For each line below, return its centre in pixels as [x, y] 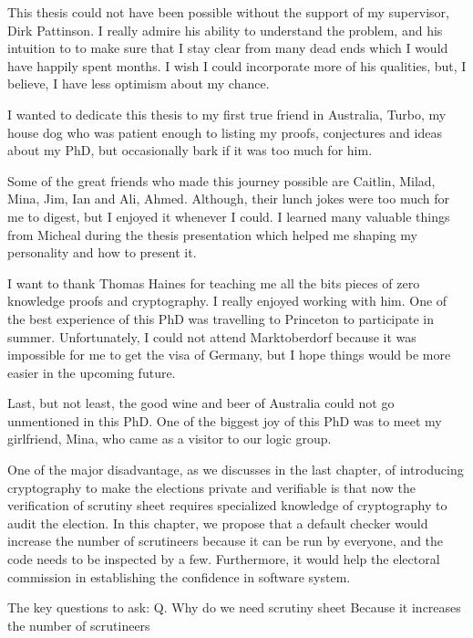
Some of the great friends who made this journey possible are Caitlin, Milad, [221, 180]
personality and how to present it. [102, 252]
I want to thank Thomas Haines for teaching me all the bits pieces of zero [214, 282]
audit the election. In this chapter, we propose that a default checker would [218, 523]
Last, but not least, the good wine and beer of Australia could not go [201, 403]
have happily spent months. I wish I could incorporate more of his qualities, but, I [237, 65]
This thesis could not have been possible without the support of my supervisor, [228, 12]
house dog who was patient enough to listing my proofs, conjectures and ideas [225, 132]
